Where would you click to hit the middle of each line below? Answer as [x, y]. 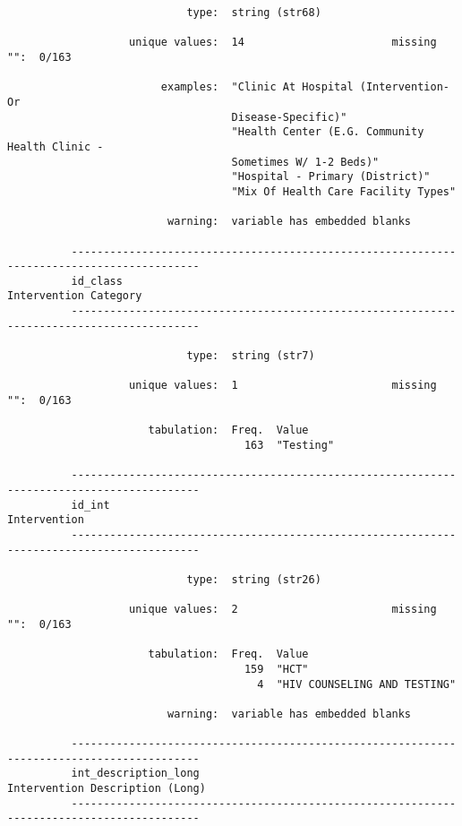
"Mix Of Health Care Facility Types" [344, 191]
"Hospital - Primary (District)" [331, 177]
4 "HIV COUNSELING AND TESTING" [357, 684]
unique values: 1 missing [283, 386]
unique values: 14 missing [283, 43]
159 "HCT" [276, 669]
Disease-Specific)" [289, 117]
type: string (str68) [254, 13]
